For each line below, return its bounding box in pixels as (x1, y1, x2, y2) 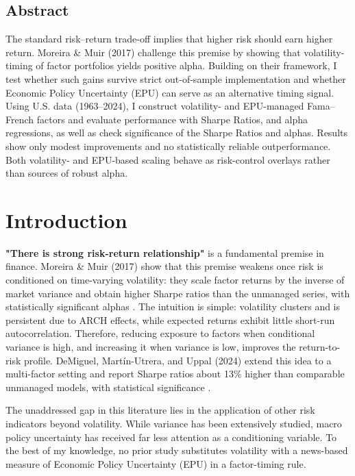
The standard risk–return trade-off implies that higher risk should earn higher (5, 32, 333, 46)
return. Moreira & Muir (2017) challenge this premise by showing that (5, 45, 301, 59)
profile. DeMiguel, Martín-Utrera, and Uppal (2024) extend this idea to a (23, 353, 332, 367)
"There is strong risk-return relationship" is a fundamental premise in (5, 245, 324, 260)
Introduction (5, 205, 127, 234)
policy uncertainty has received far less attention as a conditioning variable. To (5, 429, 337, 444)
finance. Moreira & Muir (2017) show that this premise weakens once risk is (5, 259, 323, 273)
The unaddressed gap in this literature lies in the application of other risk (5, 403, 315, 417)
